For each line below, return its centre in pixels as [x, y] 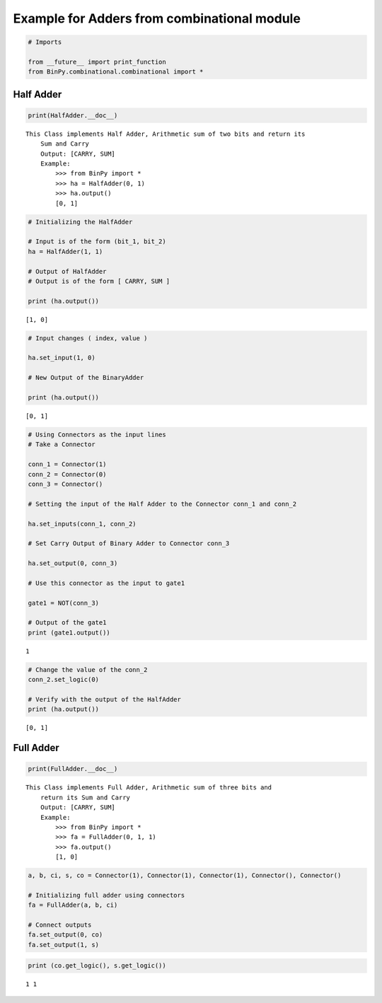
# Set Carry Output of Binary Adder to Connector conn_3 [129, 544]
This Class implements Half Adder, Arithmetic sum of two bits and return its [166, 134]
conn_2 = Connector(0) [67, 474]
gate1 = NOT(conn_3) [63, 603]
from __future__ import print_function [97, 62]
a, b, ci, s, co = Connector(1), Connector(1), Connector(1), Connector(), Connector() [185, 876]
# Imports [45, 42]
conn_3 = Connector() [65, 484]
